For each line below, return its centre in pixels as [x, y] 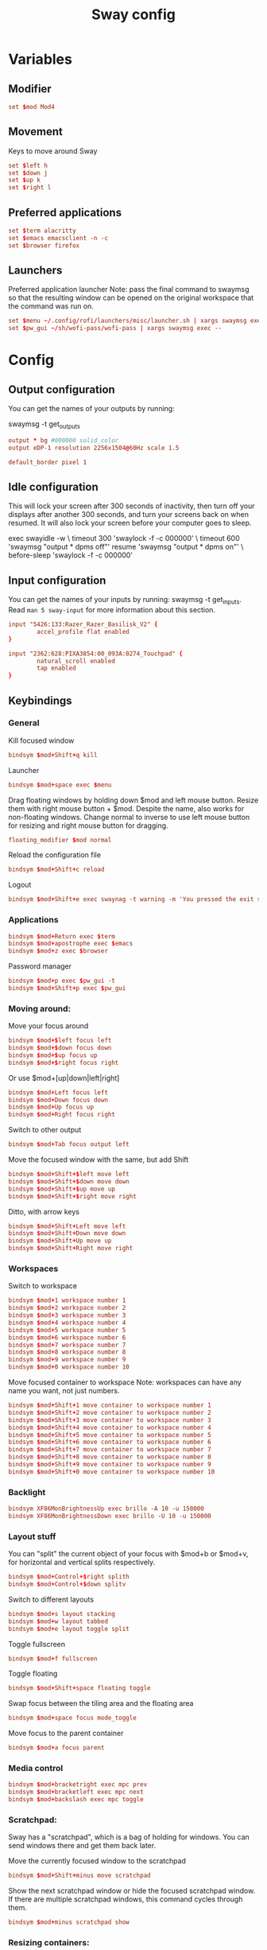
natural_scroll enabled [76, 661]
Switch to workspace [43, 1286]
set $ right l [30, 188]
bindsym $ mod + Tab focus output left [69, 1144]
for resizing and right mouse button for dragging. [88, 825]
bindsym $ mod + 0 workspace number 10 [69, 1367]
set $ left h [28, 165]
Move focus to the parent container [66, 1733]
